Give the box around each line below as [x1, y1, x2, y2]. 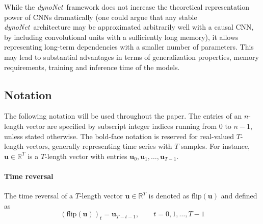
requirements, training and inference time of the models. [4, 61, 180, 72]
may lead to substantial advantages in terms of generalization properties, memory [4, 51, 259, 62]
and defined [221, 190, 257, 201]
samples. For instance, [180, 141, 250, 151]
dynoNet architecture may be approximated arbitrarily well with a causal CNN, [4, 21, 254, 32]
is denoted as [148, 190, 190, 201]
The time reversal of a [4, 190, 73, 201]
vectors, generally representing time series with [25, 141, 172, 151]
